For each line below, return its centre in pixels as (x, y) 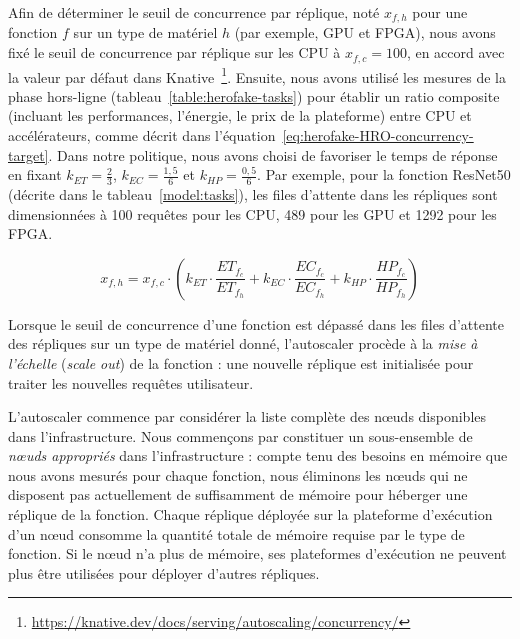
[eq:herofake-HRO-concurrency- (378, 134)
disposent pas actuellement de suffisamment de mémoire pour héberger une (238, 494)
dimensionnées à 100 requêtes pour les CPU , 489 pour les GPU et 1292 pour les (252, 213)
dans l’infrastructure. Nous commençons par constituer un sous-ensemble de (240, 435)
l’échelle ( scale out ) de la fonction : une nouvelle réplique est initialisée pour (241, 362)
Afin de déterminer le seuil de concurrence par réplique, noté (194, 12)
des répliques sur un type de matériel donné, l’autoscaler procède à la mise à (243, 343)
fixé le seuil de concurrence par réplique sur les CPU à (174, 52)
